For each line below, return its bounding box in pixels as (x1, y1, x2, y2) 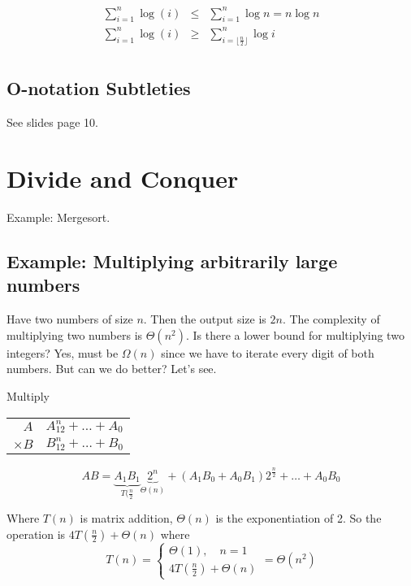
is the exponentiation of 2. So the (215, 510, 382, 527)
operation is (6, 525, 66, 542)
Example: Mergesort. (6, 208, 110, 225)
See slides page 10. (6, 114, 98, 131)
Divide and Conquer (6, 162, 239, 195)
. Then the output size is (143, 310, 266, 328)
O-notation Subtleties (6, 76, 191, 101)
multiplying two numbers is (6, 326, 143, 343)
